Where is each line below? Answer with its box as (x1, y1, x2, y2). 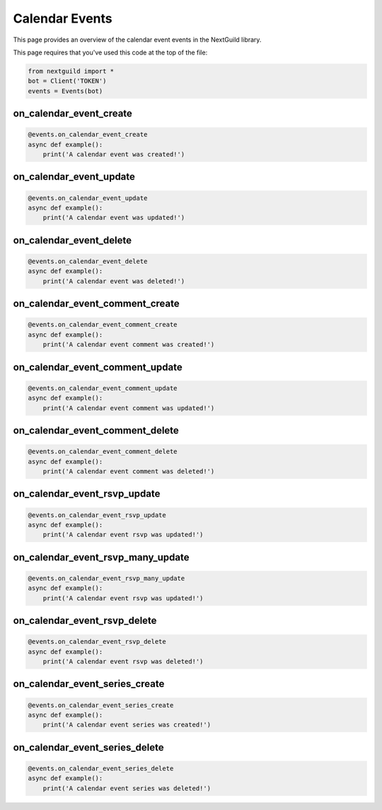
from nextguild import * (28, 67, 115, 75)
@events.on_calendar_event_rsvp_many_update (28, 574, 185, 582)
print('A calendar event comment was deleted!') (42, 467, 215, 475)
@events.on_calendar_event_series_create (28, 701, 174, 709)
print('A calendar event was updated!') (42, 214, 185, 222)
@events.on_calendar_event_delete (28, 258, 148, 265)
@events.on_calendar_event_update (28, 194, 148, 202)
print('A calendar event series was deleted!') (42, 784, 212, 792)
